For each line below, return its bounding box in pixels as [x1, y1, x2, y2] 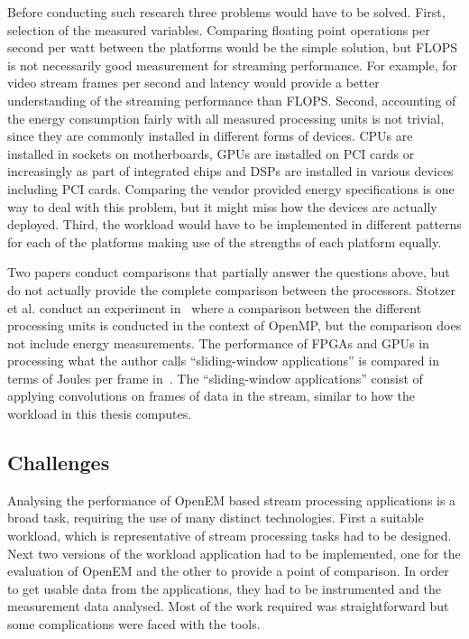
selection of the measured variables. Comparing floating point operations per [7, 20, 430, 39]
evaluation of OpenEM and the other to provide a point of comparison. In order [7, 561, 449, 580]
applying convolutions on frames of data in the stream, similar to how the [7, 386, 415, 405]
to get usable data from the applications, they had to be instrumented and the [7, 579, 441, 597]
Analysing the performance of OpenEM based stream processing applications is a [7, 490, 456, 509]
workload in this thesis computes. [7, 404, 192, 423]
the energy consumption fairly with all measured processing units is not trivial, [7, 108, 445, 127]
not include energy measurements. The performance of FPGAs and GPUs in [7, 333, 429, 352]
